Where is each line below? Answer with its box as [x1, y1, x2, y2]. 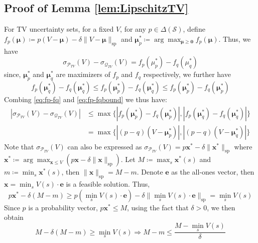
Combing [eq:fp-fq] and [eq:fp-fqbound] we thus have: [4, 94, 167, 104]
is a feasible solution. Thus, [66, 179, 150, 189]
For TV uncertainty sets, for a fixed [4, 24, 114, 34]
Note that [4, 141, 34, 151]
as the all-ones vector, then [171, 167, 254, 177]
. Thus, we [218, 33, 251, 44]
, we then [207, 202, 235, 212]
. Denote [137, 167, 163, 177]
